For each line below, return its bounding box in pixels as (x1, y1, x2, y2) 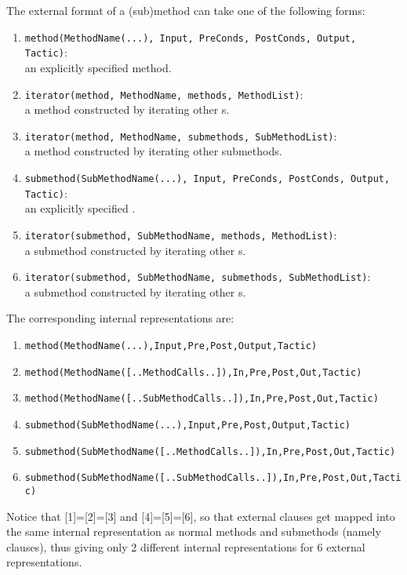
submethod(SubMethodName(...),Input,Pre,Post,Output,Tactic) (24, 419, 351, 431)
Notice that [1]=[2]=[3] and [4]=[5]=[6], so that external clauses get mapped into (6, 508, 395, 524)
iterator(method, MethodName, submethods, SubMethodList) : (24, 127, 337, 144)
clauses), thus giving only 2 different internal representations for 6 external (6, 538, 365, 555)
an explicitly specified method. (24, 59, 172, 75)
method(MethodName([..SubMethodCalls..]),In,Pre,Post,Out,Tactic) (24, 393, 379, 405)
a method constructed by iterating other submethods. (24, 143, 282, 159)
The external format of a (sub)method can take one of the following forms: (6, 2, 365, 18)
